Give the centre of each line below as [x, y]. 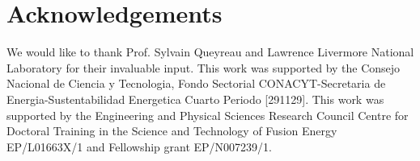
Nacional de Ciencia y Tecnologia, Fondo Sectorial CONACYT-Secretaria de [196, 83]
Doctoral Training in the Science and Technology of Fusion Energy [172, 131]
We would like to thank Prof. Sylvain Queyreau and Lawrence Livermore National [210, 52]
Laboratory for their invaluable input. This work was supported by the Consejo [204, 67]
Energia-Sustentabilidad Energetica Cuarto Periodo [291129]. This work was [195, 99]
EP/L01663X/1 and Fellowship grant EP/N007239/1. [139, 146]
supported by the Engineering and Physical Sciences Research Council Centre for [208, 115]
